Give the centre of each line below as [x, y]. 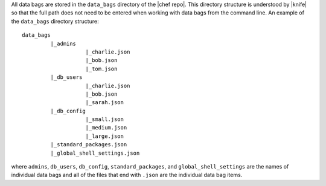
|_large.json [104, 136]
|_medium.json [106, 128]
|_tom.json [101, 69]
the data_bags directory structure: [55, 21]
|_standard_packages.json [89, 145]
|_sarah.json [104, 103]
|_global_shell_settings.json [95, 153]
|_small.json [104, 119]
